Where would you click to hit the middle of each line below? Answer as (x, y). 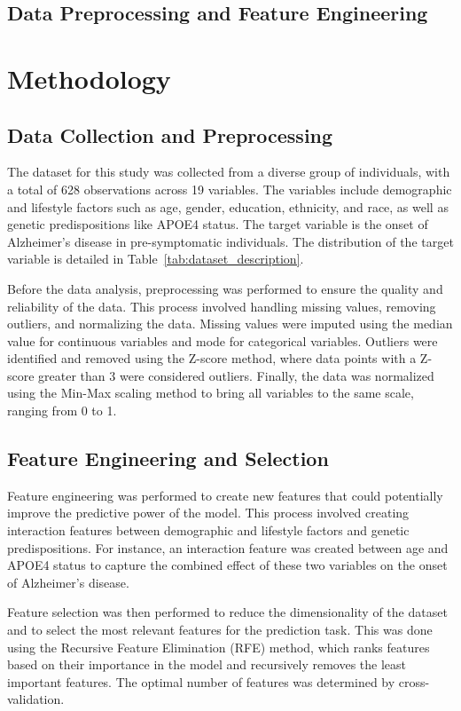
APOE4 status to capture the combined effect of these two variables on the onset (227, 565)
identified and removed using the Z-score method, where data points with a (212, 358)
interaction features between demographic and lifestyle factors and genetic (208, 530)
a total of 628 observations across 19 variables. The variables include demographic (230, 189)
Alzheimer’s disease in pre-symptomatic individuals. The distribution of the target (230, 241)
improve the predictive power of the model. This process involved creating (208, 513)
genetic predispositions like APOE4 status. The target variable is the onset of (218, 224)
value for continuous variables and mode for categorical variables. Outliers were (223, 340)
